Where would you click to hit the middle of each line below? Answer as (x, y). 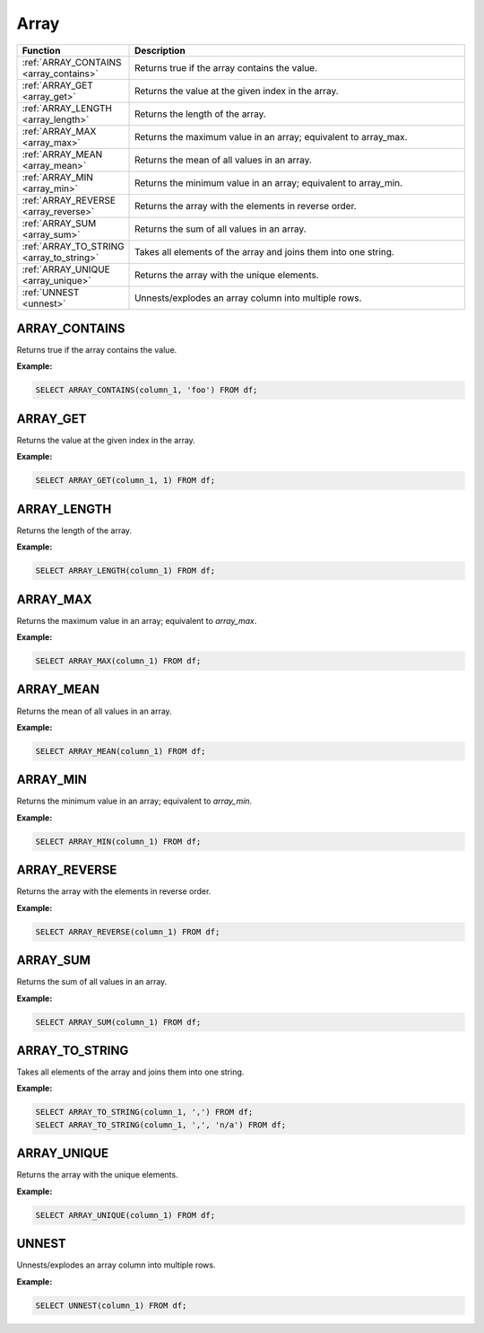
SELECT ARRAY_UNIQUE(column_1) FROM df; (125, 1215)
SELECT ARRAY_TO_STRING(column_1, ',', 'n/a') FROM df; (161, 1125)
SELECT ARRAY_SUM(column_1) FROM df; (118, 1022)
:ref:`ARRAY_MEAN (62, 154)
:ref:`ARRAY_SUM (59, 223)
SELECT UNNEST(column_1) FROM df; (111, 1305)
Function (41, 50)
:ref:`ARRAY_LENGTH (67, 108)
